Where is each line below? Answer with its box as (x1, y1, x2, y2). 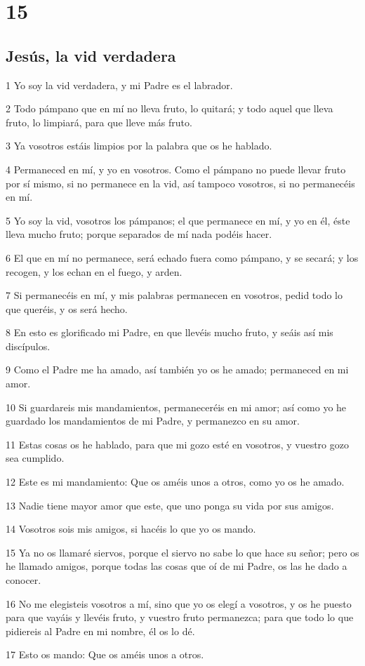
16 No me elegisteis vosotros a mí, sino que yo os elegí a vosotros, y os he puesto (6, 596, 352, 611)
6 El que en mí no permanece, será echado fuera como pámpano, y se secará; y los (6, 250, 359, 265)
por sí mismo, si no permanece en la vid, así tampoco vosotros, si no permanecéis (6, 175, 355, 190)
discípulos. (6, 338, 51, 353)
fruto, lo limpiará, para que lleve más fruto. (6, 114, 192, 129)
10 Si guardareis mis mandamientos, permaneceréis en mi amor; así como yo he (6, 399, 347, 414)
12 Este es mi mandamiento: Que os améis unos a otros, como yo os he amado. (6, 474, 345, 489)
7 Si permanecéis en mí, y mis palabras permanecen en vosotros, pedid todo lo (6, 288, 343, 302)
